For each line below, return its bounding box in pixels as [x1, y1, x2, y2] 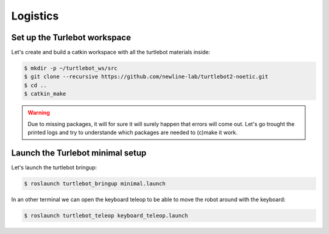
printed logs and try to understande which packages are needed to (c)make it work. [27, 129, 238, 136]
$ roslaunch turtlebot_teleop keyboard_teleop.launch [24, 212, 188, 219]
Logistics [11, 9, 59, 23]
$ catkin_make [24, 90, 66, 97]
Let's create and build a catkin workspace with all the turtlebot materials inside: [11, 49, 210, 56]
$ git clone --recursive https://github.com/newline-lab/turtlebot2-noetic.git [24, 73, 269, 80]
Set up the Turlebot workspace [11, 32, 131, 43]
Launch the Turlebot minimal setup [11, 147, 147, 158]
